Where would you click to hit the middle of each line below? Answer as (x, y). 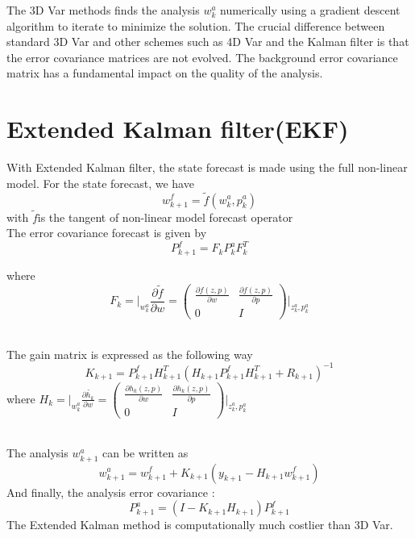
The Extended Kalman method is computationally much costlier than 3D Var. (200, 525)
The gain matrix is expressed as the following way (130, 354)
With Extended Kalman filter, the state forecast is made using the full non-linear (207, 167)
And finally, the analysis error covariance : (111, 492)
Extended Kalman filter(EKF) (178, 129)
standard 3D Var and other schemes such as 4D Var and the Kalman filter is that (208, 42)
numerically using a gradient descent (310, 10)
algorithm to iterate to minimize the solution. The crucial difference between (196, 25)
